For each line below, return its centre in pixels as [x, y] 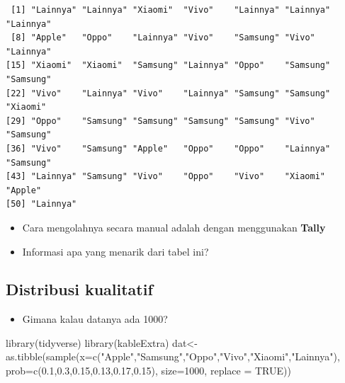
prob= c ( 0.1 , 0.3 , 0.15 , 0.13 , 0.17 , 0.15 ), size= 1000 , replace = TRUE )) [148, 371]
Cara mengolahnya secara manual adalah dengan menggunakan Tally [174, 227]
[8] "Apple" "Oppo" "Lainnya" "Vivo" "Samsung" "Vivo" [163, 38]
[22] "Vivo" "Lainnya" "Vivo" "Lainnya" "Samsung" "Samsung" [168, 93]
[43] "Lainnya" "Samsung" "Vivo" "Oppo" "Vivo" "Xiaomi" [166, 177]
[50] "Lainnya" [41, 204]
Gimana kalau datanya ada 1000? [95, 319]
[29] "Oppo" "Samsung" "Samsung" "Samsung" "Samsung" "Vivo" [160, 121]
